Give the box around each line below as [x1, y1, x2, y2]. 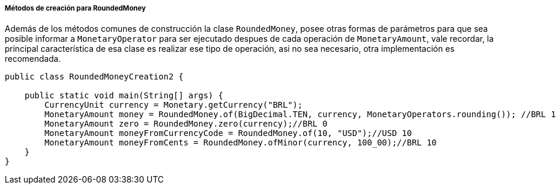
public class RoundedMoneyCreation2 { [5, 72, 184, 82]
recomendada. [5, 54, 61, 64]
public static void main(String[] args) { [24, 91, 223, 101]
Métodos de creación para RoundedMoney [5, 4, 146, 12]
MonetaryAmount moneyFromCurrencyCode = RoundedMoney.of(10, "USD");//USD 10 [44, 128, 412, 138]
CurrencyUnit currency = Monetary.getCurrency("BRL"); [44, 100, 303, 110]
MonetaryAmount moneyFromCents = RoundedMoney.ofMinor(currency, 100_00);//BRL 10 [44, 138, 437, 148]
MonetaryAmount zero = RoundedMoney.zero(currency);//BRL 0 [44, 119, 327, 129]
